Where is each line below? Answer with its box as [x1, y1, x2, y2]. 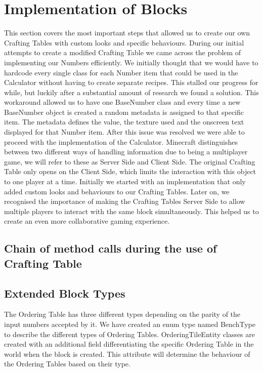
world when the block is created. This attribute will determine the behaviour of [4, 348, 250, 359]
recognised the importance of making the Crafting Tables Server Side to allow [4, 196, 245, 206]
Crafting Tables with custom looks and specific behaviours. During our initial [4, 37, 244, 48]
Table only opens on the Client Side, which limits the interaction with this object [4, 166, 256, 177]
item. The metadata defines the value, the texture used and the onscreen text [4, 116, 244, 127]
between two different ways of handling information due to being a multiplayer [4, 146, 248, 157]
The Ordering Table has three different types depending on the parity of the [4, 309, 241, 319]
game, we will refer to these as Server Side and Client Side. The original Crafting [4, 156, 255, 167]
